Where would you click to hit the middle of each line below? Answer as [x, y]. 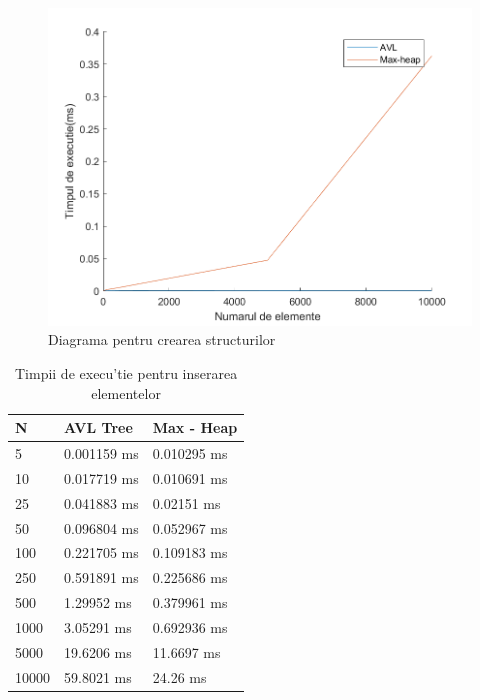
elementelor [126, 392]
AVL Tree [98, 427]
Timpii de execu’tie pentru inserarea [126, 373]
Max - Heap [195, 427]
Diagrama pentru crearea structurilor [162, 339]
